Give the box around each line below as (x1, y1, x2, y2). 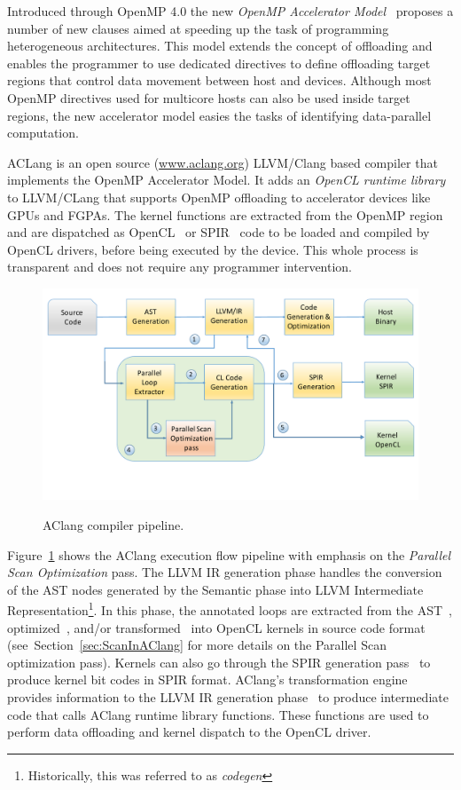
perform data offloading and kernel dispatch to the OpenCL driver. (7, 723, 371, 741)
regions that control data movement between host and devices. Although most (7, 71, 432, 90)
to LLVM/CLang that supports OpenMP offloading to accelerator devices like (7, 187, 431, 206)
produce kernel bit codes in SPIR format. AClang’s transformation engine (7, 670, 408, 689)
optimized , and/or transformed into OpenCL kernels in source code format (7, 618, 426, 636)
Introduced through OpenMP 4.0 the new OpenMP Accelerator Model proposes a (7, 2, 454, 20)
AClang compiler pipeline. (43, 516, 184, 533)
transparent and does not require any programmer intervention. (7, 257, 353, 276)
